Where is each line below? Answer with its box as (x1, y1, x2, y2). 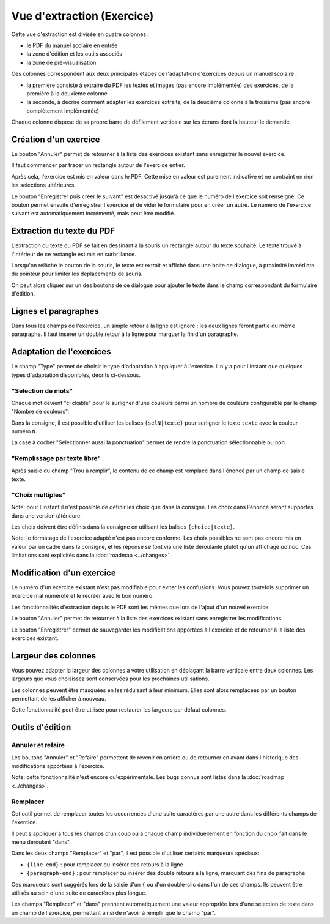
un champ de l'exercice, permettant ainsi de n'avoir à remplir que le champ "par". (11, 909, 216, 916)
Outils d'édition (11, 722, 71, 732)
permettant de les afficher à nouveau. (11, 695, 106, 702)
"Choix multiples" (11, 490, 66, 499)
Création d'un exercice (11, 134, 100, 144)
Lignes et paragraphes (11, 306, 99, 316)
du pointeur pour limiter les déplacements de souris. (11, 270, 143, 278)
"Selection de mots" (11, 386, 73, 395)
